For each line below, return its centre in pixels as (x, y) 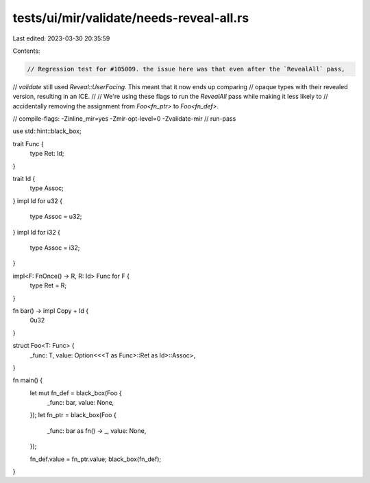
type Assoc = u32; (56, 217)
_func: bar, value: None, (81, 403)
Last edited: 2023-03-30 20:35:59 (61, 38)
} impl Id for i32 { (37, 232)
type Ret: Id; (47, 154)
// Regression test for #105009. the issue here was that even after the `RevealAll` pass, (186, 69)
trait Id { (24, 179)
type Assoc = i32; (55, 248)
